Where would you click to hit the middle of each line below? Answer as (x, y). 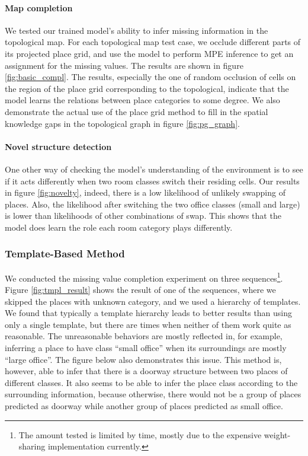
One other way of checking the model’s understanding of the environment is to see (154, 169)
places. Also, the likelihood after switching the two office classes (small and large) (153, 204)
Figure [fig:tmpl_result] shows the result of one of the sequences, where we (140, 289)
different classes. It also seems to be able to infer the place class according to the (151, 382)
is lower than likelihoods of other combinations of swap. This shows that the (143, 216)
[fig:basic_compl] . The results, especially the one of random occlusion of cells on (150, 77)
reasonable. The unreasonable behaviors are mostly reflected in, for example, (144, 336)
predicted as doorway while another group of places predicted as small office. (144, 405)
